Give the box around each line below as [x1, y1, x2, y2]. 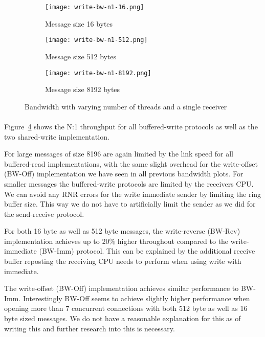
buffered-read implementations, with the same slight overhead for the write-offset [4, 158, 258, 169]
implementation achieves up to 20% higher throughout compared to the [4, 235, 229, 246]
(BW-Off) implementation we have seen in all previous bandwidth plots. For [4, 168, 244, 179]
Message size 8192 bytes [45, 84, 120, 95]
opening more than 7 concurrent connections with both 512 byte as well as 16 [4, 303, 248, 313]
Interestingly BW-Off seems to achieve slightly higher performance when [23, 293, 250, 303]
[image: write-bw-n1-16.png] [45, 4, 144, 11]
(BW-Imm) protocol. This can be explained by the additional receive [39, 245, 255, 256]
